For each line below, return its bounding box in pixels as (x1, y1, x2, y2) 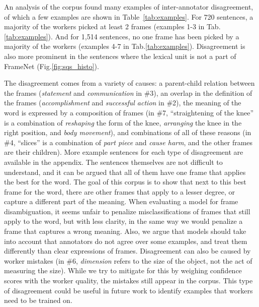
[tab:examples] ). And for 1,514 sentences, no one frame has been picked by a (4, 31, 239, 41)
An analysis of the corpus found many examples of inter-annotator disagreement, (4, 2, 253, 12)
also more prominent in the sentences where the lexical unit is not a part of (4, 50, 236, 61)
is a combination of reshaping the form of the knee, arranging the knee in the (4, 117, 242, 128)
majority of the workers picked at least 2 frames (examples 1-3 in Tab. (4, 21, 221, 32)
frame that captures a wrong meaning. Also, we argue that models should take (4, 226, 246, 236)
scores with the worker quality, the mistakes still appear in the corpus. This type (4, 275, 253, 286)
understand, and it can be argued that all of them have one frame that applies (4, 166, 246, 177)
